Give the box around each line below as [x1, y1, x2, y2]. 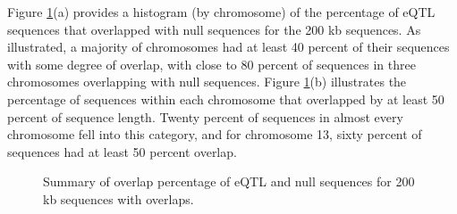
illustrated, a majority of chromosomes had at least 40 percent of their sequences [7, 37, 450, 56]
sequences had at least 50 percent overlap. [7, 142, 237, 160]
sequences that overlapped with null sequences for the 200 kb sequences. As [7, 20, 421, 38]
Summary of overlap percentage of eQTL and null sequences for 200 [43, 172, 415, 191]
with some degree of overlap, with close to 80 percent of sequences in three [7, 54, 416, 73]
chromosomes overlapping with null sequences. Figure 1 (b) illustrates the [7, 72, 407, 91]
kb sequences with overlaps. [43, 189, 194, 208]
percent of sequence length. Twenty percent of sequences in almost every [7, 107, 403, 126]
